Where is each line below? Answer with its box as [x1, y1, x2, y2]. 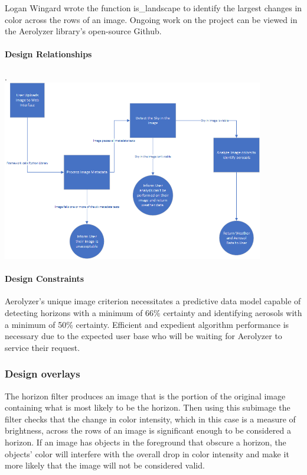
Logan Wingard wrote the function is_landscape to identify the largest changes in [5, 2, 302, 14]
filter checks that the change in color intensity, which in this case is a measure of [5, 412, 296, 425]
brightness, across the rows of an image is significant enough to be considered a [5, 424, 291, 437]
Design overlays [5, 366, 80, 381]
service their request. [5, 341, 80, 353]
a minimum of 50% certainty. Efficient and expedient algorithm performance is [5, 318, 289, 330]
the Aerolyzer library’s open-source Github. [5, 25, 162, 37]
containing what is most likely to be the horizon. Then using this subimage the [5, 401, 290, 414]
